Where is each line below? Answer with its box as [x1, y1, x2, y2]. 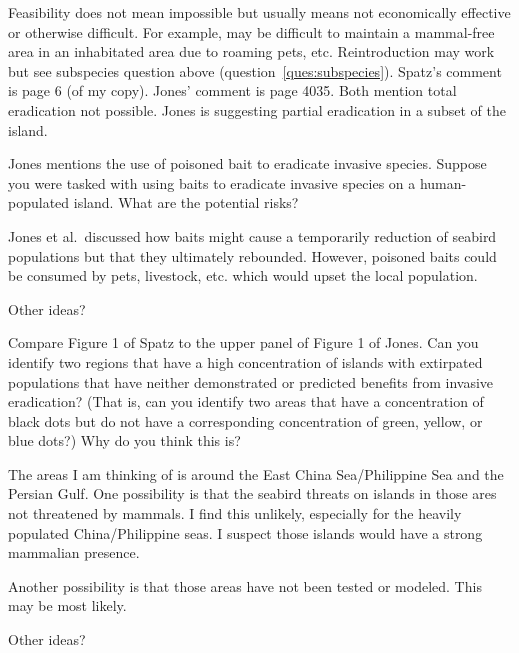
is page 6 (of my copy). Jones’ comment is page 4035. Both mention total [8, 80, 457, 101]
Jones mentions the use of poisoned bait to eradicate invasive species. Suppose [8, 153, 487, 174]
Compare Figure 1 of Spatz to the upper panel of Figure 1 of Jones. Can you [8, 332, 479, 353]
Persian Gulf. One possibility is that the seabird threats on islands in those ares [8, 483, 497, 504]
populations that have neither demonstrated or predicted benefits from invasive [8, 371, 494, 392]
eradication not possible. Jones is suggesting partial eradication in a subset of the [8, 99, 506, 120]
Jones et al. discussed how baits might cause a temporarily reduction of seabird [8, 225, 497, 246]
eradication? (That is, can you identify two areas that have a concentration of [8, 391, 484, 412]
